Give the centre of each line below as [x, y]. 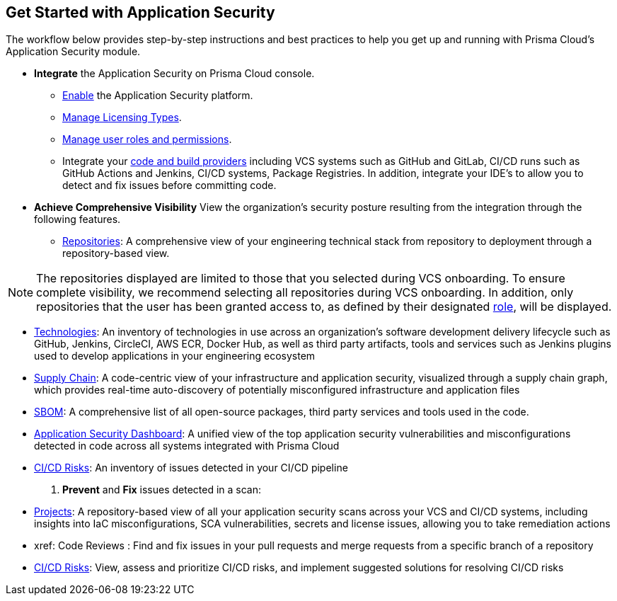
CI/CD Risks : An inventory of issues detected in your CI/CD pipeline [191, 468]
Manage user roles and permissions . [147, 139]
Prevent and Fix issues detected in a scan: [162, 490]
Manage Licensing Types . [122, 118]
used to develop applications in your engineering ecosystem [175, 356]
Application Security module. [73, 52]
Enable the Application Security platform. [158, 96]
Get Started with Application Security [140, 12]
